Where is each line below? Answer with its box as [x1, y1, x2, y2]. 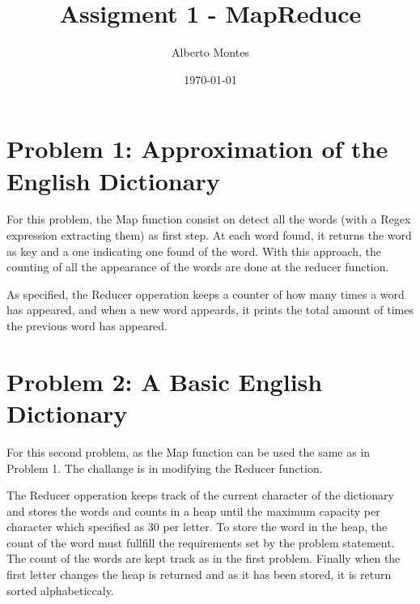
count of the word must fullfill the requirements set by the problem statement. [6, 534, 395, 551]
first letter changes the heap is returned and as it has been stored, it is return [6, 566, 392, 583]
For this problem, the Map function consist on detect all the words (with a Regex [6, 211, 411, 228]
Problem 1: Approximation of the [6, 132, 388, 165]
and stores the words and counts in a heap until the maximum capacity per [6, 502, 380, 519]
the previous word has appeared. [6, 317, 168, 334]
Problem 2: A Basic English [6, 364, 323, 398]
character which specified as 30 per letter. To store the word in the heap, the [6, 518, 388, 535]
